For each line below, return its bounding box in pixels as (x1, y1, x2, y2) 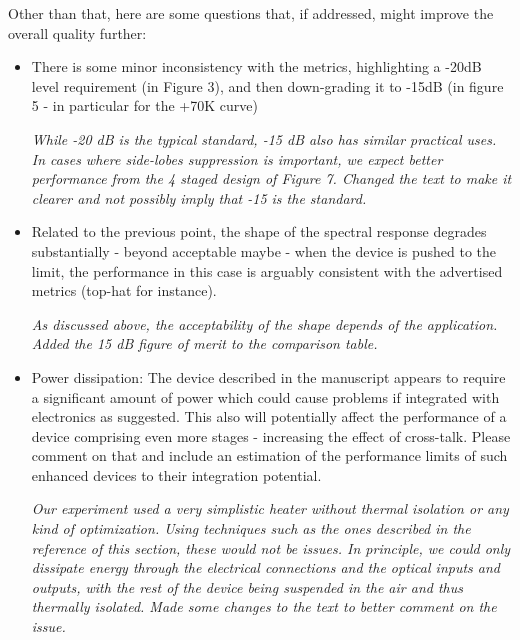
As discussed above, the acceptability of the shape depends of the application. (31, 313, 498, 334)
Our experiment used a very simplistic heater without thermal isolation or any (31, 498, 509, 519)
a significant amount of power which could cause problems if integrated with (31, 386, 500, 407)
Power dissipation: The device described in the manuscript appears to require (31, 366, 506, 387)
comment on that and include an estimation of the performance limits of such (31, 445, 508, 466)
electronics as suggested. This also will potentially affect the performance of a (31, 406, 507, 427)
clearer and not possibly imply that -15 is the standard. (31, 187, 367, 208)
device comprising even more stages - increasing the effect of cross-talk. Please (31, 425, 511, 446)
